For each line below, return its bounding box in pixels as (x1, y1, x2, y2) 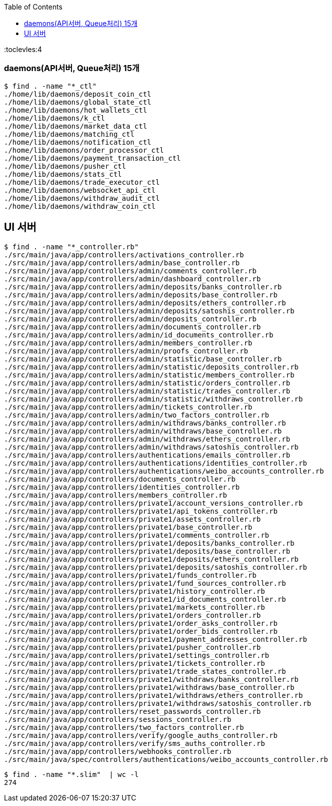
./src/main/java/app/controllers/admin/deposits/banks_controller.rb (4, 282, 282, 291)
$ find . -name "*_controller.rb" (4, 242, 139, 251)
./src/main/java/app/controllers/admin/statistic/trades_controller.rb (4, 386, 291, 395)
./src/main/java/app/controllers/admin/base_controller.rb (4, 258, 240, 267)
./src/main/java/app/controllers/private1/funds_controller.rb (4, 571, 257, 579)
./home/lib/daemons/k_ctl (4, 114, 105, 122)
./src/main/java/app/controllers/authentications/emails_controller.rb (4, 451, 291, 459)
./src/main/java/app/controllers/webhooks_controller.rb (4, 747, 232, 755)
